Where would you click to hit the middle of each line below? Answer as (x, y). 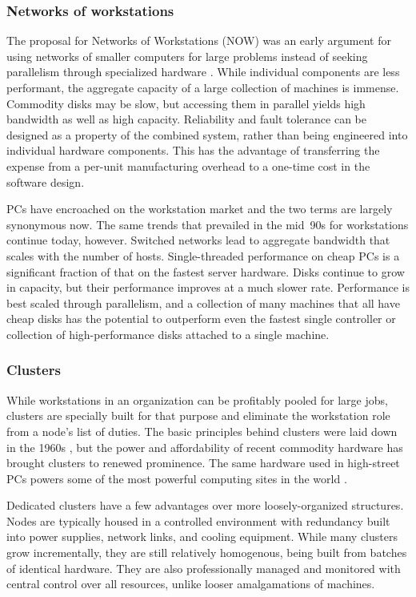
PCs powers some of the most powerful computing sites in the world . (177, 478)
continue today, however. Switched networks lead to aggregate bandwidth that (198, 240)
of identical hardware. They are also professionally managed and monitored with (204, 568)
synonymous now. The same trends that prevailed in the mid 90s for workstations (208, 224)
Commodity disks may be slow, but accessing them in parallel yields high (186, 103)
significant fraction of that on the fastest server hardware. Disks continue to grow (206, 271)
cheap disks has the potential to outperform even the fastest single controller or (201, 319)
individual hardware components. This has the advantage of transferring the (193, 150)
